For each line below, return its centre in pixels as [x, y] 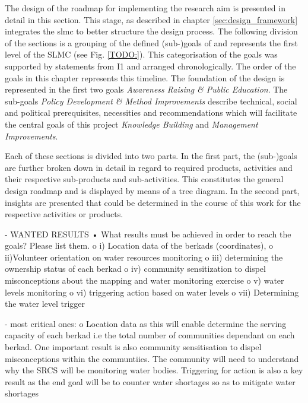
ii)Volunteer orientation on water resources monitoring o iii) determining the [144, 257]
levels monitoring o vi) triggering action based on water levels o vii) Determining [152, 292]
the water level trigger [45, 304]
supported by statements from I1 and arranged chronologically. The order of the [150, 66]
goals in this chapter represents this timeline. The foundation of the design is [145, 77]
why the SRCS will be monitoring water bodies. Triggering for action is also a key [154, 370]
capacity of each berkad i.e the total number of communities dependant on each [150, 335]
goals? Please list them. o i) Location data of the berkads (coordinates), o [139, 245]
